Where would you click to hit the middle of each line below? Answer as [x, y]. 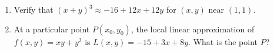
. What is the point [223, 41]
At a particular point [52, 29]
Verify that [34, 9]
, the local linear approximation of [193, 29]
